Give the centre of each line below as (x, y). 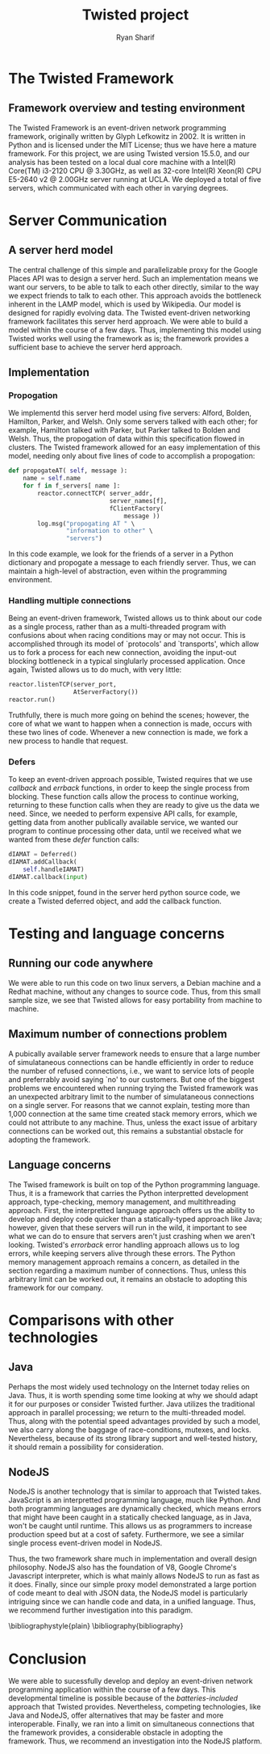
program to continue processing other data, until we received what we (125, 831)
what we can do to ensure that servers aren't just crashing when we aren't (132, 1236)
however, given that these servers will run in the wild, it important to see (128, 1228)
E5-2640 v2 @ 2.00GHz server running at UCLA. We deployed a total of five (135, 179)
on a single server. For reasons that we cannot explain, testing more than (129, 1105)
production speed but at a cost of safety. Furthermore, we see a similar (126, 1535)
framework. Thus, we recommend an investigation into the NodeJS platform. (135, 1741)
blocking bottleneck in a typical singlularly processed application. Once (127, 661)
